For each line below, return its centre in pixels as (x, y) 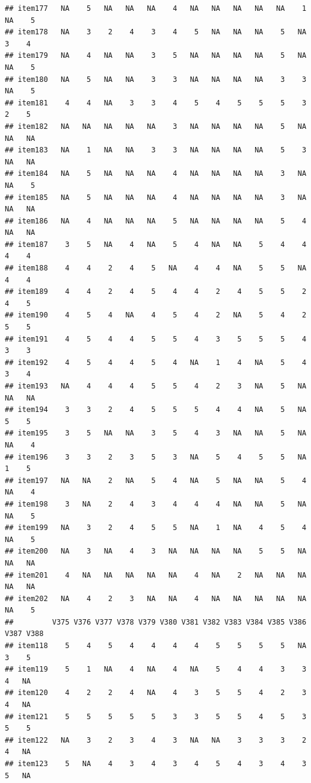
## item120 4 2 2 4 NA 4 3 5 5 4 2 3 (156, 693)
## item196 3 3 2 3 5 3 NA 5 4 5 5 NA (156, 457)
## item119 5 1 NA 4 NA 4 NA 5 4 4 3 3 (156, 669)
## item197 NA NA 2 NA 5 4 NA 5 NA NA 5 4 (156, 480)
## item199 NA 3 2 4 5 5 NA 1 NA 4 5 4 (156, 528)
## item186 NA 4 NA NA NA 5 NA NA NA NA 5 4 (156, 221)
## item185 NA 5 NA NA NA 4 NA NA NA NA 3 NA (156, 197)
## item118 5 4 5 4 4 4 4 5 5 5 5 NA (156, 646)
